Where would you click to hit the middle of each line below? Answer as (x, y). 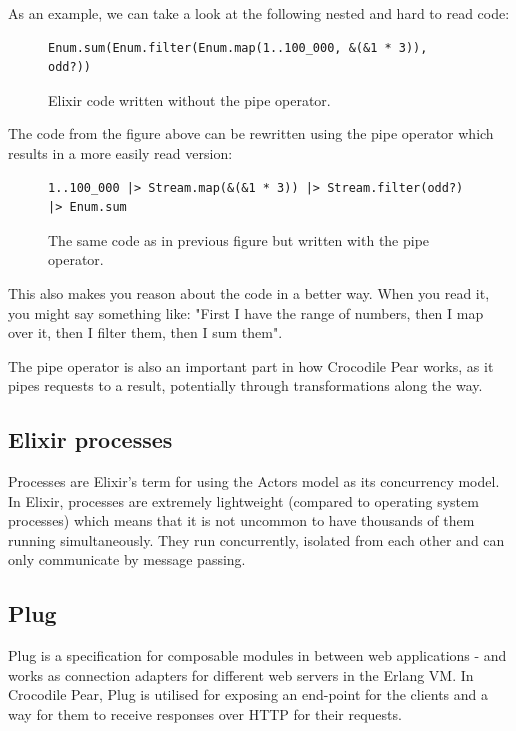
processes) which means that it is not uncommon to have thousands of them (241, 520)
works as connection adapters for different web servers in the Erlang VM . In (241, 674)
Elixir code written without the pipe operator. (189, 99)
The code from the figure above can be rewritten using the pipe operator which (251, 133)
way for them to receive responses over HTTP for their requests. (205, 714)
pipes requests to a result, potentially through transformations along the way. (245, 385)
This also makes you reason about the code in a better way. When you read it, (249, 292)
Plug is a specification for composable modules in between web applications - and (257, 655)
